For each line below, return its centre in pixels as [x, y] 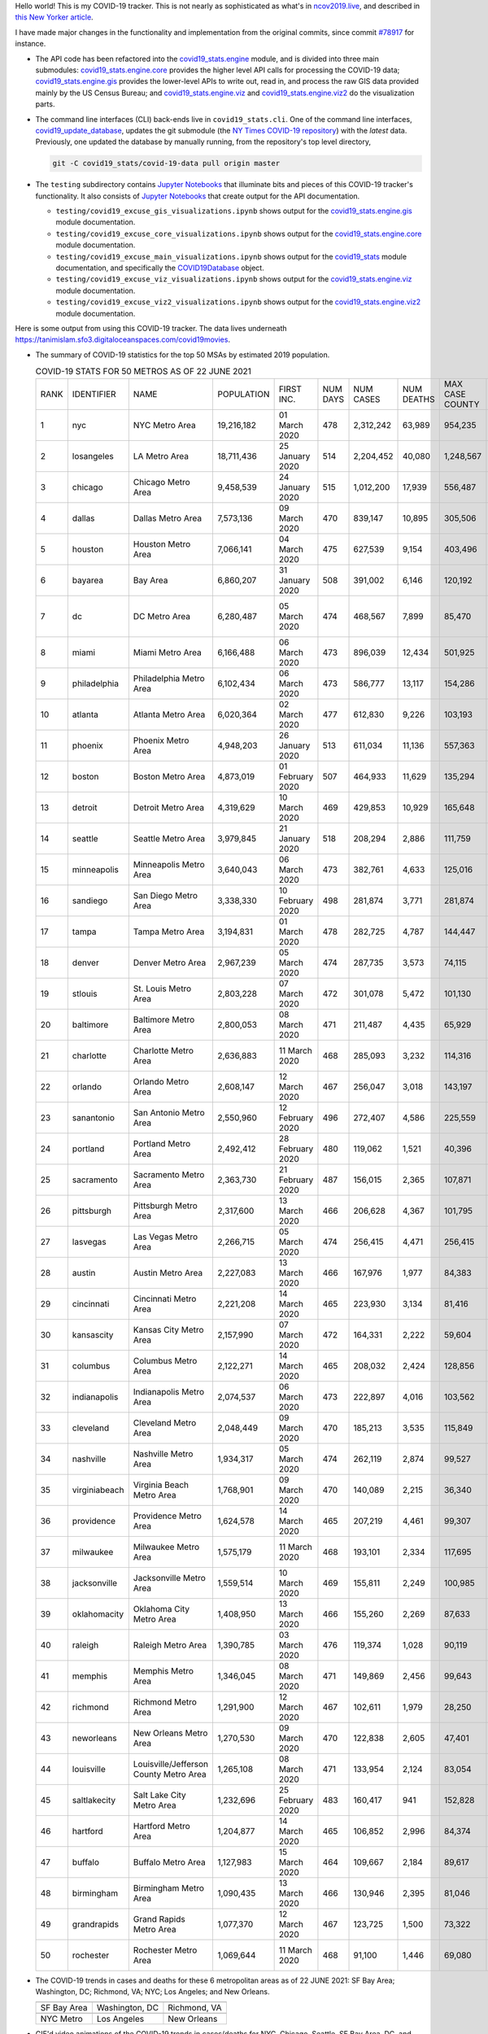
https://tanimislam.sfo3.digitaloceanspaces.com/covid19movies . [123, 340]
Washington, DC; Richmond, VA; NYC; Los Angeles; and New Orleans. [152, 1991]
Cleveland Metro [165, 1422]
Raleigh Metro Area [170, 1645]
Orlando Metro [161, 1081]
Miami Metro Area [168, 653]
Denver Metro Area [170, 962]
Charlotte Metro [163, 1050]
